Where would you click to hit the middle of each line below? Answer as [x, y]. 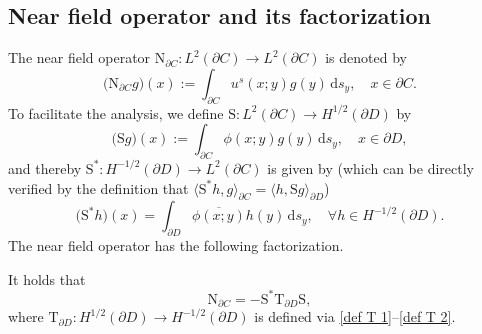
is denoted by [366, 57]
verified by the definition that [98, 187]
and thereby [45, 167]
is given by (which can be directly [370, 167]
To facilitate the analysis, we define [116, 112]
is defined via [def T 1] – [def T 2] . [355, 316]
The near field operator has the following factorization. [176, 245]
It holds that [47, 278]
